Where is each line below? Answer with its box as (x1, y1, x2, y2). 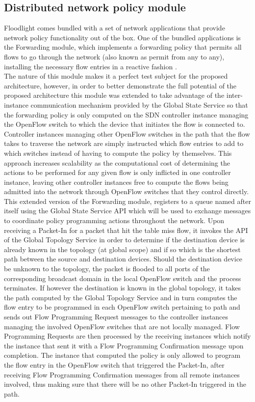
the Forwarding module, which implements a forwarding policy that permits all (4, 42, 242, 52)
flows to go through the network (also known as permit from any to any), (4, 51, 225, 61)
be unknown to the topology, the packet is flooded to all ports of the (4, 263, 210, 274)
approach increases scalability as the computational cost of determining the (4, 157, 230, 168)
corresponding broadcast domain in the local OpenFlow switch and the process (4, 273, 241, 283)
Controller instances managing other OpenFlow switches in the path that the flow (4, 128, 250, 139)
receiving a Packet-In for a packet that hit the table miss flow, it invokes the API (4, 225, 248, 235)
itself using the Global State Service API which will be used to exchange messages (4, 205, 251, 216)
